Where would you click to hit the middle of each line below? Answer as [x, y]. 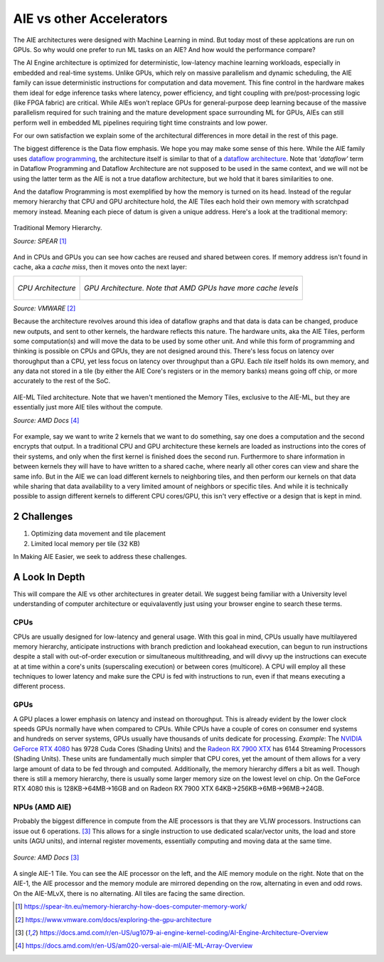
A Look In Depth [49, 577]
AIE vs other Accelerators [90, 19]
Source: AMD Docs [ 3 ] [46, 857]
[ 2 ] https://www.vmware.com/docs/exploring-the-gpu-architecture [113, 919]
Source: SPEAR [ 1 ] [40, 241]
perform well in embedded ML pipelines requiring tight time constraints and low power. [140, 122]
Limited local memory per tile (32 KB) [85, 543]
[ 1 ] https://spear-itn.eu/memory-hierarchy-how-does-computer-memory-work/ [131, 906]
